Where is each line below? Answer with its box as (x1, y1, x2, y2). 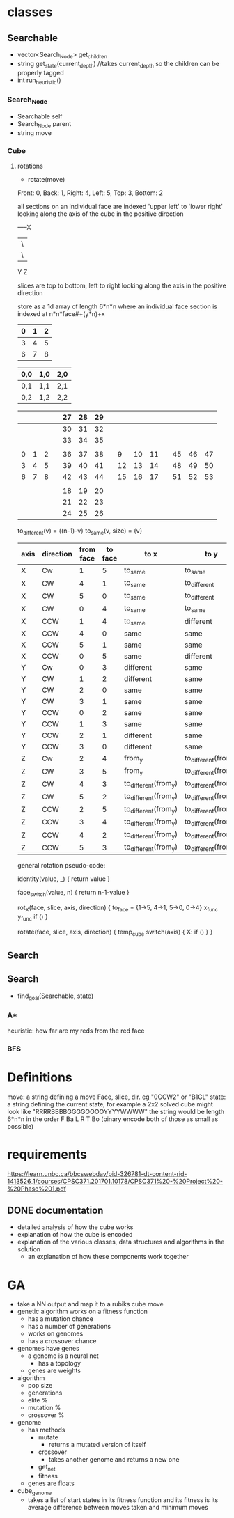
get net (38, 1463, 56, 1473)
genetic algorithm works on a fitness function (17, 1307, 148, 1316)
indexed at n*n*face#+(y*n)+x (17, 310, 105, 318)
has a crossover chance (27, 1337, 97, 1345)
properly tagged (17, 68, 64, 77)
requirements (7, 1146, 87, 1162)
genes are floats (27, 1479, 75, 1487)
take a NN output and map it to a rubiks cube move (17, 1300, 164, 1308)
